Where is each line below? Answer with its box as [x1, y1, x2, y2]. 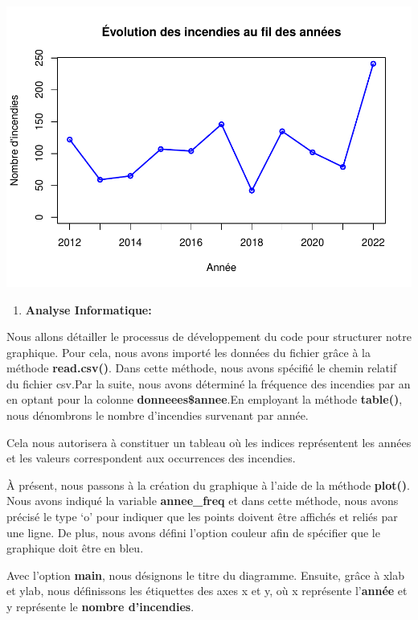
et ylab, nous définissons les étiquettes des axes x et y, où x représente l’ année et [6, 582, 408, 599]
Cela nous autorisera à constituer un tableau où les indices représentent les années [6, 433, 412, 450]
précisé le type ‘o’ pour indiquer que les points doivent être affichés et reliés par [6, 508, 398, 525]
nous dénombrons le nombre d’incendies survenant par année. [6, 407, 309, 424]
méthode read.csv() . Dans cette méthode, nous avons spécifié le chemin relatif [6, 359, 397, 376]
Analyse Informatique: [25, 301, 152, 318]
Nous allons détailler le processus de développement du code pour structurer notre [6, 328, 412, 345]
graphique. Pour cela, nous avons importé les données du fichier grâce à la [6, 343, 371, 360]
